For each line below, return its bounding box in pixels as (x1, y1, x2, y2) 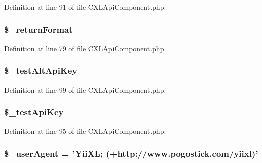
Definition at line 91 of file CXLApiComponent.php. (4, 2, 166, 12)
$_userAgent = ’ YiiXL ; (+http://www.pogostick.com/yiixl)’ (4, 147, 258, 159)
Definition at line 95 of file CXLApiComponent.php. (4, 126, 166, 136)
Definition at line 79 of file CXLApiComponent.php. (4, 43, 166, 53)
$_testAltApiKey (4, 64, 78, 77)
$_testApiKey (4, 106, 64, 118)
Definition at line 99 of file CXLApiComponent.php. (4, 84, 166, 95)
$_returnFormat (4, 23, 73, 35)
